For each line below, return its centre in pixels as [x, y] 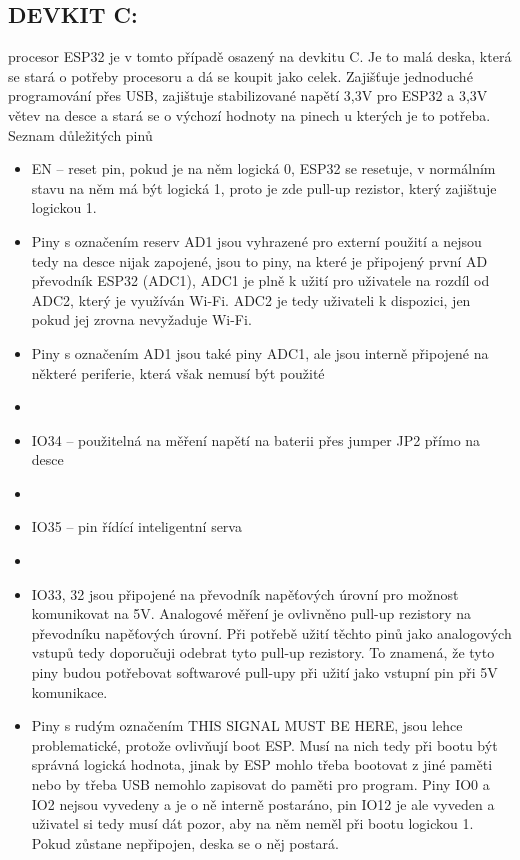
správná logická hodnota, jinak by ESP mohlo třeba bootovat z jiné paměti [262, 764]
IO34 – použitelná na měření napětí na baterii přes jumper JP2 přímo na [256, 439]
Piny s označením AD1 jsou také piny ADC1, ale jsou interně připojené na [260, 352]
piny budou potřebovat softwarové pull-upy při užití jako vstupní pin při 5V [264, 672]
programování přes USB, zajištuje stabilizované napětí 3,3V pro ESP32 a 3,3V [248, 95]
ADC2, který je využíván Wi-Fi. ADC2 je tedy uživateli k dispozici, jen [251, 299]
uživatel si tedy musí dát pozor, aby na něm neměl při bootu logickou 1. [252, 823]
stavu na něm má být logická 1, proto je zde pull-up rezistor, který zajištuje [264, 187]
